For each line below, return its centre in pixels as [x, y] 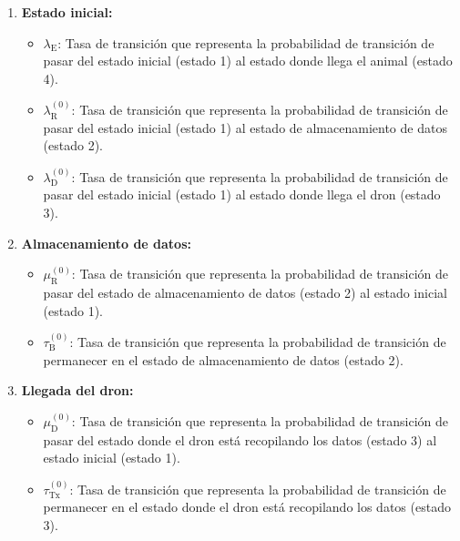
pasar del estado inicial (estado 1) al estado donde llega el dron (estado [242, 194]
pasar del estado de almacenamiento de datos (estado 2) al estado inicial [245, 292]
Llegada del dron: [77, 390]
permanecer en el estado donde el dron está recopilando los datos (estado [247, 507]
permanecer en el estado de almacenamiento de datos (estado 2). [223, 359]
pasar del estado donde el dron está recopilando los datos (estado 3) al [240, 439]
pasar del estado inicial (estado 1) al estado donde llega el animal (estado [248, 61]
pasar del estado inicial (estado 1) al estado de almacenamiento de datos [245, 127]
